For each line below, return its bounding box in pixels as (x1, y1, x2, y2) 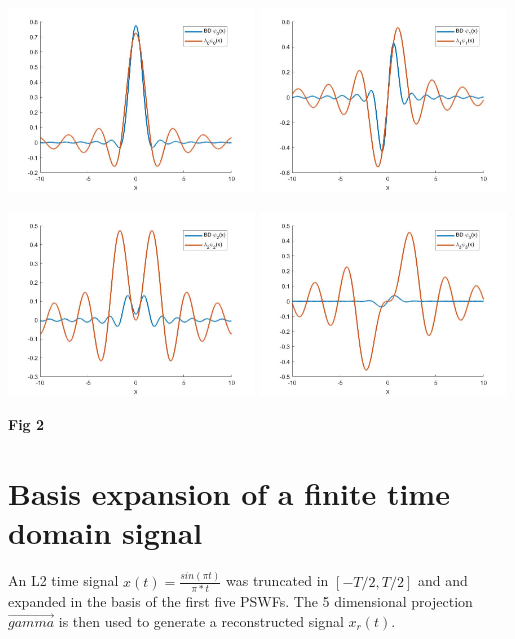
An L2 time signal (8, 570, 119, 591)
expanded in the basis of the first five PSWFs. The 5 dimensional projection (8, 591, 473, 612)
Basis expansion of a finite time (8, 473, 450, 514)
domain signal (8, 512, 203, 553)
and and (417, 570, 468, 591)
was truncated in (226, 570, 329, 591)
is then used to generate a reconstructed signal (58, 610, 344, 631)
